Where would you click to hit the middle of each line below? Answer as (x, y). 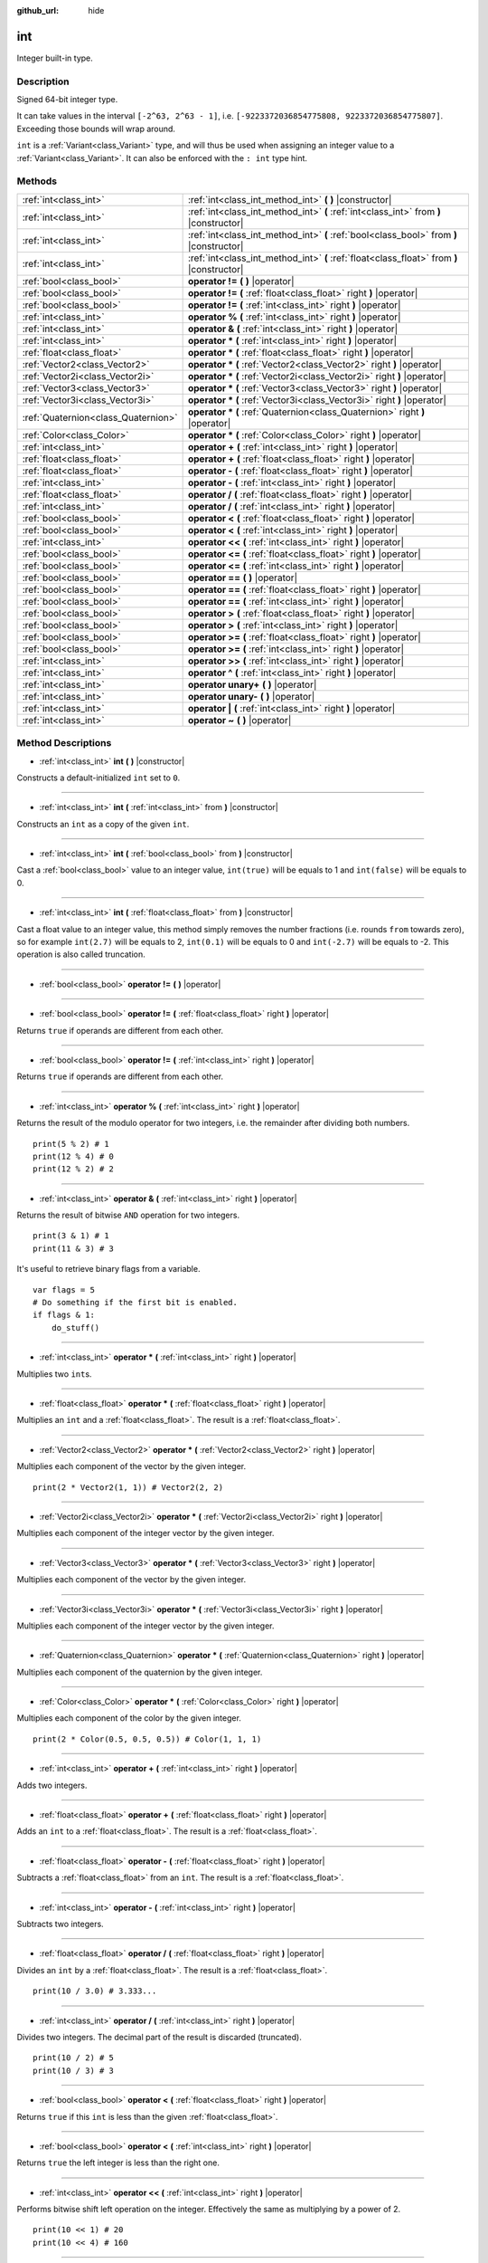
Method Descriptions (64, 743)
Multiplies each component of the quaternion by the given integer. (140, 1672)
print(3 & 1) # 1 (71, 1236)
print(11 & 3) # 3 (74, 1248)
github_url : (38, 10)
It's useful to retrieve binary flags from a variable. (108, 1269)
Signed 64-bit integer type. (67, 100)
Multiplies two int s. (54, 1374)
